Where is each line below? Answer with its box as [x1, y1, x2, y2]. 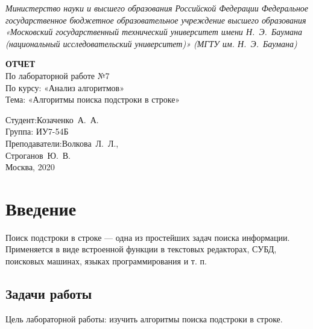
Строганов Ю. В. [5, 149, 71, 161]
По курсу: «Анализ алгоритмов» [5, 81, 124, 94]
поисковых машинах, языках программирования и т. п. [5, 255, 207, 267]
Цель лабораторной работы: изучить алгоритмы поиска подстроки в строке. [5, 312, 283, 325]
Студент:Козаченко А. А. [5, 113, 99, 126]
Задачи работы [5, 284, 92, 303]
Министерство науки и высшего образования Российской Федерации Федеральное [5, 2, 309, 14]
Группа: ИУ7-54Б [5, 125, 69, 138]
